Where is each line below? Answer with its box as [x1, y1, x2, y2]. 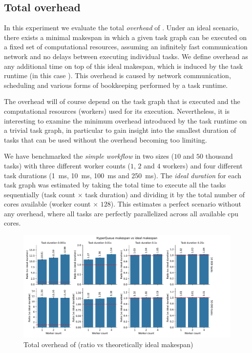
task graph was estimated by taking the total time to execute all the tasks [4, 180, 226, 190]
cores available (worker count [4, 199, 91, 209]
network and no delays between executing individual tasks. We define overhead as [4, 51, 248, 61]
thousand [205, 151, 233, 161]
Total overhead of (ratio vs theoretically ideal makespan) [23, 339, 193, 349]
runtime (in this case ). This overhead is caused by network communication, [4, 70, 231, 81]
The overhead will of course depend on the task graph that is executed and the [4, 96, 240, 106]
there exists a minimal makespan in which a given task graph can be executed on [4, 32, 247, 42]
